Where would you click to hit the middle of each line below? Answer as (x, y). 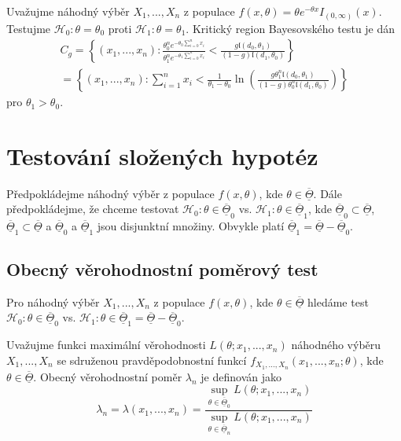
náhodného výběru (336, 345)
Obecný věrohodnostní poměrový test (162, 268)
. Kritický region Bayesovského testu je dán (291, 28)
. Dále (327, 193)
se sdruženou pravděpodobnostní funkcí (152, 360)
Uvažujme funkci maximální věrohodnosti (106, 345)
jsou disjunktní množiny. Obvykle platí (191, 225)
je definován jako (241, 376)
